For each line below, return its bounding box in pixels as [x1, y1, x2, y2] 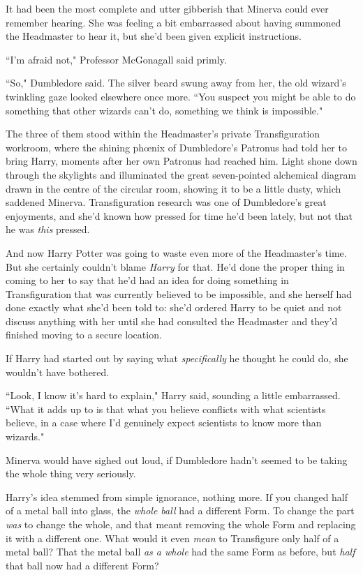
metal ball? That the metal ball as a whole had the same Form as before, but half [6, 544, 355, 559]
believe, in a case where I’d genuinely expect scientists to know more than [6, 415, 322, 430]
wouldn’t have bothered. [6, 364, 110, 379]
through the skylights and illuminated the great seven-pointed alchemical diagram [6, 167, 357, 181]
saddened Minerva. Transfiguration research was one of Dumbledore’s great [6, 195, 327, 209]
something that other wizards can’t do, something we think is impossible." [6, 103, 323, 117]
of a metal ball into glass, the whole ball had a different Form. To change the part [6, 503, 355, 518]
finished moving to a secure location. [6, 327, 162, 342]
